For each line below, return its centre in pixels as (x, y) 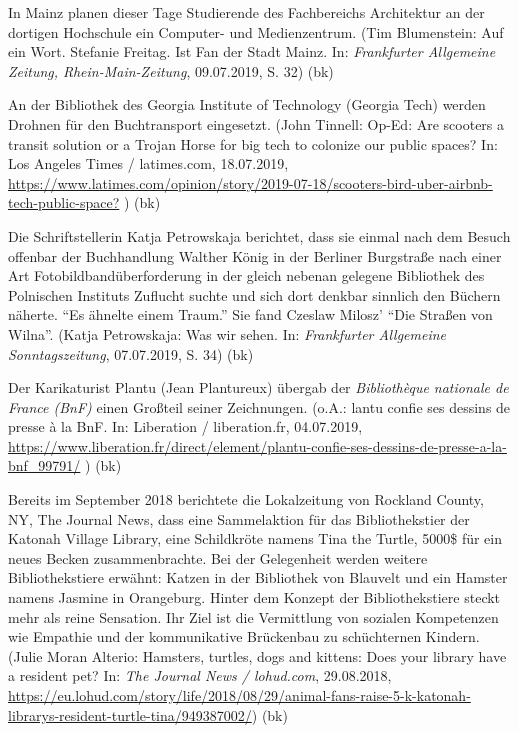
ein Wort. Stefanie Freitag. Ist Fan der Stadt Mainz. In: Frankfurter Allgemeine (252, 51)
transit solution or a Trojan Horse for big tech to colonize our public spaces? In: (253, 143)
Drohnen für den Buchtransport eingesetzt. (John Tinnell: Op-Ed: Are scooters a (256, 123)
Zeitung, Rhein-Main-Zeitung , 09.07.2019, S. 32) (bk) (171, 70)
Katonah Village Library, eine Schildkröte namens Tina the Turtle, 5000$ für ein (255, 538)
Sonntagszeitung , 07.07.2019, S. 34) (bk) (131, 353)
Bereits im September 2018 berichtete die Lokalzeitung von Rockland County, (246, 499)
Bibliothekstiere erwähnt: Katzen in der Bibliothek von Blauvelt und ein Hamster (258, 577)
